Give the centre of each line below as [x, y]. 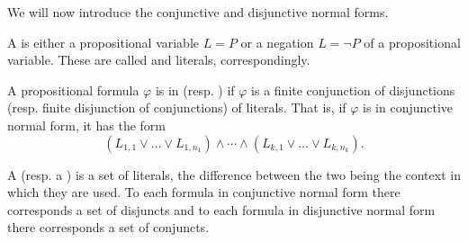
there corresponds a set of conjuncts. [108, 227]
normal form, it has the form [86, 125]
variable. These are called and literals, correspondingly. [159, 60]
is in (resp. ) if [195, 90]
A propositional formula [73, 90]
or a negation [277, 42]
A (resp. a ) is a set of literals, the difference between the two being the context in [234, 174]
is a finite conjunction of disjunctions [353, 90]
